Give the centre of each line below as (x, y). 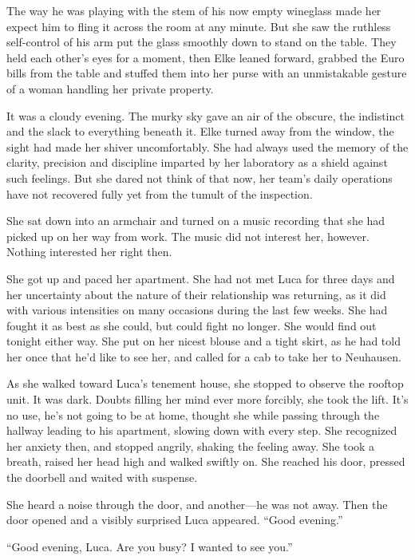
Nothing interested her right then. (89, 252)
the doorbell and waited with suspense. (102, 477)
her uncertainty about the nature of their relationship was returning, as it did (196, 294)
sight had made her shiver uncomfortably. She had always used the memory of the (207, 146)
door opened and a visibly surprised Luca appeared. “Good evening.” (175, 520)
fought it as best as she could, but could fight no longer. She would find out (192, 325)
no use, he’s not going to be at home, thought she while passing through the (193, 414)
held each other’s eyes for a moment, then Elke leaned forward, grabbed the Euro (206, 57)
